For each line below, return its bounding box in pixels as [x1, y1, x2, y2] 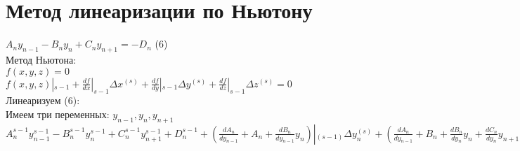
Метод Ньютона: [6, 52, 77, 66]
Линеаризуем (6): [6, 93, 80, 108]
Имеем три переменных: [6, 106, 110, 121]
